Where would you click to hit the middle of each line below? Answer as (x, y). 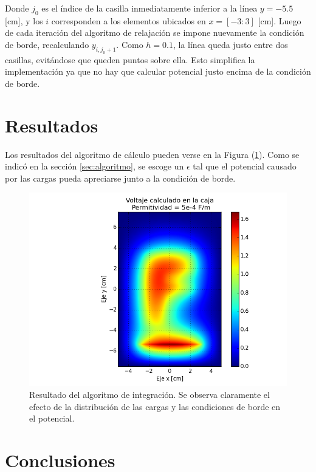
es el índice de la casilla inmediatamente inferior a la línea (149, 8)
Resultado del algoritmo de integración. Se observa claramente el (149, 395)
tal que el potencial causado (245, 166)
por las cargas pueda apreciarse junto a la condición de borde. (120, 178)
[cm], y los (24, 20)
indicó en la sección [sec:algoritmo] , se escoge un (94, 166)
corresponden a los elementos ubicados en (129, 20)
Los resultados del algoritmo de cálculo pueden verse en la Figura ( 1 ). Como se (152, 154)
